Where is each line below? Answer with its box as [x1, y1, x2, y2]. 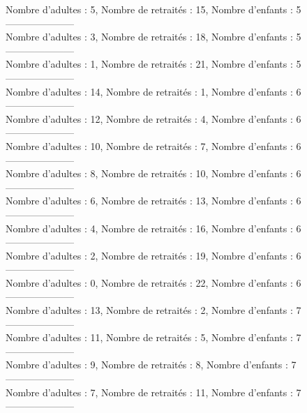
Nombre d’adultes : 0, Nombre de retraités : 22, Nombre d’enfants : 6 [6, 275, 301, 290]
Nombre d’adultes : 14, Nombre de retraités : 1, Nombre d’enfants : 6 [6, 84, 301, 98]
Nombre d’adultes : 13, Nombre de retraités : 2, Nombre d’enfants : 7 [6, 303, 301, 317]
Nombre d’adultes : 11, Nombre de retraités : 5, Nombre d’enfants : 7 [6, 330, 301, 345]
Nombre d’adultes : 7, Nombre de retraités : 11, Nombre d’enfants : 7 [6, 384, 301, 399]
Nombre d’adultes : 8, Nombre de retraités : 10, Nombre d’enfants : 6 [6, 166, 301, 181]
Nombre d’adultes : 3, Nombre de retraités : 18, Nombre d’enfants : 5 [6, 29, 301, 44]
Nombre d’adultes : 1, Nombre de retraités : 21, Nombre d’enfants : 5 [6, 57, 301, 71]
